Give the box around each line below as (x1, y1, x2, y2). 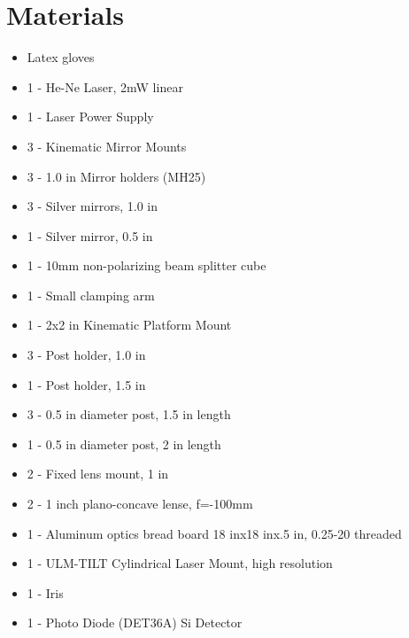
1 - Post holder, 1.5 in (27, 375, 146, 393)
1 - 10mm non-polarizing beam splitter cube (27, 256, 266, 275)
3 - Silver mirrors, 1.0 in (27, 197, 158, 215)
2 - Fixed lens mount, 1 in (27, 464, 169, 483)
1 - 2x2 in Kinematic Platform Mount (27, 315, 232, 334)
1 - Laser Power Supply (27, 107, 154, 126)
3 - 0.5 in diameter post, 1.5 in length (27, 405, 231, 424)
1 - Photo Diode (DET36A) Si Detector (27, 613, 243, 632)
